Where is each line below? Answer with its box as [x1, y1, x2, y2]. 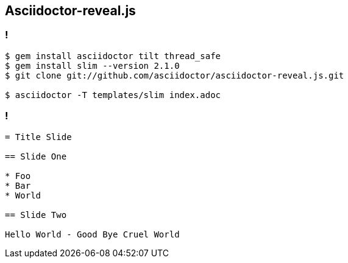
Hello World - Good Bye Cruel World [5, 229, 180, 239]
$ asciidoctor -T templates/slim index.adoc [5, 89, 221, 100]
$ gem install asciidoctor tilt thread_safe [5, 51, 221, 61]
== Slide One [5, 151, 67, 161]
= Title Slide [5, 131, 72, 142]
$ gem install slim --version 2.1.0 [5, 60, 180, 71]
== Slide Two [5, 209, 67, 220]
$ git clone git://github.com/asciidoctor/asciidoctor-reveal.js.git [5, 70, 344, 80]
